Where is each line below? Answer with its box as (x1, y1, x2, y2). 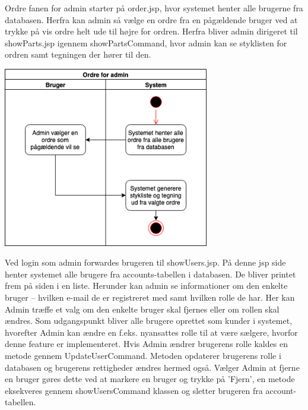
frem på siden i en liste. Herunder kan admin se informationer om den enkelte (5, 279, 288, 292)
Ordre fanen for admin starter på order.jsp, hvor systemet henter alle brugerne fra (5, 2, 303, 14)
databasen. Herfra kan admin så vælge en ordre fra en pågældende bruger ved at (5, 13, 298, 26)
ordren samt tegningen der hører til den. (5, 48, 151, 61)
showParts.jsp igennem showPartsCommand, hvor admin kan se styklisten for (5, 36, 287, 49)
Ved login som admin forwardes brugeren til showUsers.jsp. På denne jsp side (5, 256, 286, 269)
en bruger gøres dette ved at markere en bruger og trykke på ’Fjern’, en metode (5, 373, 295, 385)
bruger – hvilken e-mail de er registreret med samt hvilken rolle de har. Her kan (5, 291, 295, 304)
